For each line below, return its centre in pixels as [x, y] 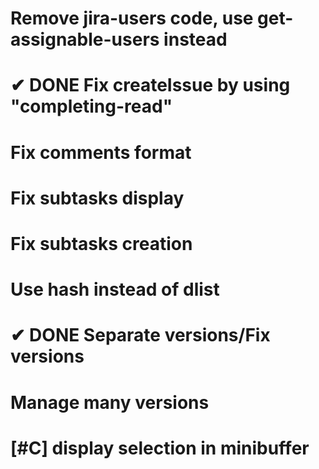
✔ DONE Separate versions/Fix [140, 335]
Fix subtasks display [97, 198]
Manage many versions [110, 402]
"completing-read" [91, 106]
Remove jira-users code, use [132, 18]
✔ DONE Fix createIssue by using [150, 85]
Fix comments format [101, 152]
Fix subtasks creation [101, 243]
